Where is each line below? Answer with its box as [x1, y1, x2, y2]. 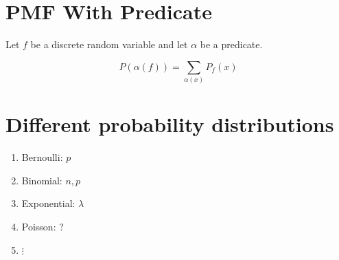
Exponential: [21, 196, 75, 210]
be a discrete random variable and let [30, 37, 188, 52]
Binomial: [21, 173, 62, 187]
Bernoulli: [21, 150, 63, 164]
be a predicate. [200, 37, 263, 52]
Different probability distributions [5, 110, 334, 138]
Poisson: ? [21, 219, 64, 233]
